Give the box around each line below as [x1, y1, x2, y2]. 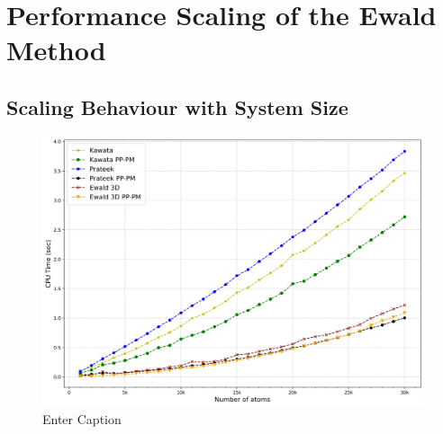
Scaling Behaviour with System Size [6, 93, 348, 120]
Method [6, 31, 106, 68]
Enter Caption [42, 409, 122, 428]
